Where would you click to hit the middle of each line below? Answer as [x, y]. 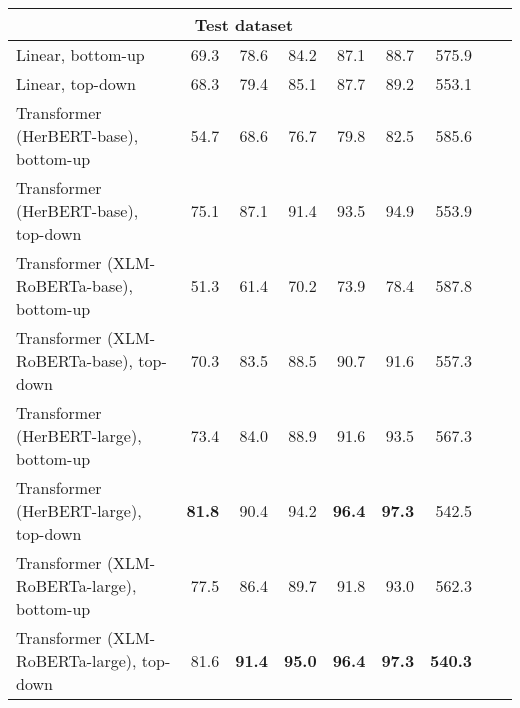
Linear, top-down [76, 83]
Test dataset [244, 24]
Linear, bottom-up [80, 54]
